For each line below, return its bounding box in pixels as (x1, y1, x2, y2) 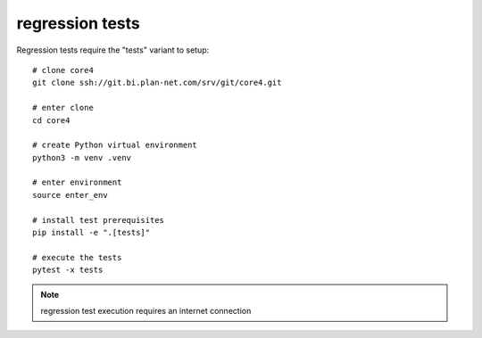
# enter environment (32, 177, 122, 187)
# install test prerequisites (32, 215, 165, 225)
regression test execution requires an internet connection (40, 305, 252, 316)
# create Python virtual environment (32, 140, 198, 151)
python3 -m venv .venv (32, 153, 132, 162)
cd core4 (32, 115, 71, 125)
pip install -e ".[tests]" (32, 227, 151, 238)
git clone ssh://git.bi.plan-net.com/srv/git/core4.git (32, 78, 282, 88)
